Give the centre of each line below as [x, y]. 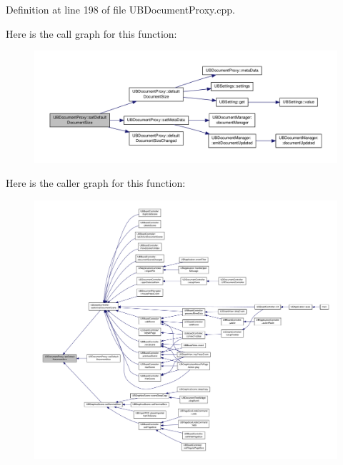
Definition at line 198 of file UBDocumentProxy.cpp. [120, 9]
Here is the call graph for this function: [91, 33]
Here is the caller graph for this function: [96, 183]
